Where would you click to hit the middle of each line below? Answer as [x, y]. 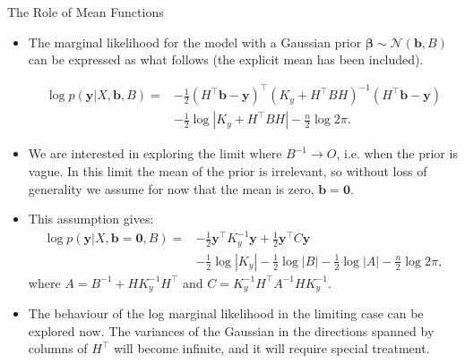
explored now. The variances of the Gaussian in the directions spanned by [231, 330]
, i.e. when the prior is [397, 153]
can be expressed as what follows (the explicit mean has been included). [226, 59]
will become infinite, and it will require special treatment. [271, 348]
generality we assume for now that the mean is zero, [171, 188]
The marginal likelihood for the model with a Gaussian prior [195, 42]
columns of [58, 348]
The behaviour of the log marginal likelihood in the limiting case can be [226, 313]
